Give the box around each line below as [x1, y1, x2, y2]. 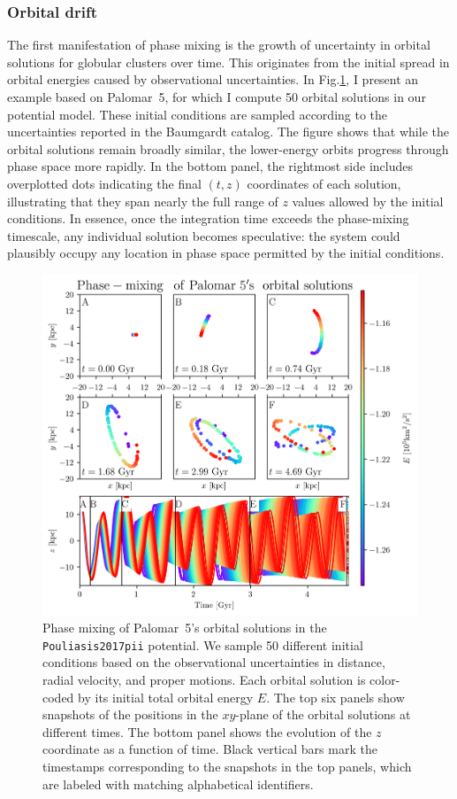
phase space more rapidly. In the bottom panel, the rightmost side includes [7, 157, 414, 175]
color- [369, 671, 400, 688]
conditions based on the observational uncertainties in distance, [42, 653, 385, 671]
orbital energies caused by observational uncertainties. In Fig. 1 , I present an [7, 70, 419, 89]
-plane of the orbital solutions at [235, 705, 411, 724]
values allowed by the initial [292, 191, 444, 210]
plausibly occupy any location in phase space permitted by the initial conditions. [7, 244, 445, 262]
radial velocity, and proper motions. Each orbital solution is [42, 671, 366, 688]
